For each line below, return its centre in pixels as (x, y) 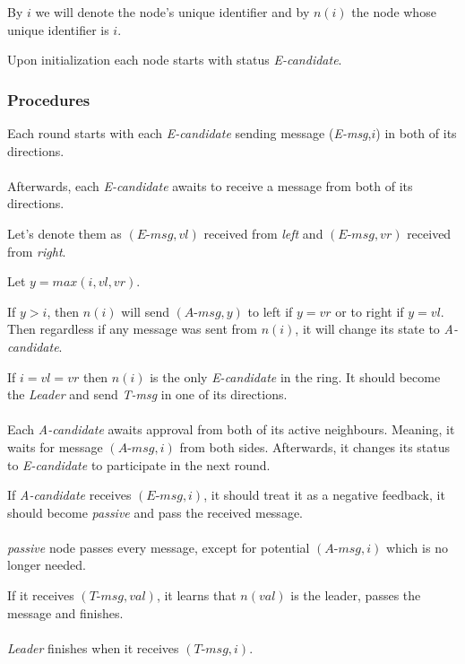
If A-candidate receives (69, 495)
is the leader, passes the (356, 595)
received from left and (263, 233)
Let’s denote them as (65, 233)
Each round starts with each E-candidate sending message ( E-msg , (189, 133)
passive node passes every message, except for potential (159, 547)
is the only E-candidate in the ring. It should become (295, 376)
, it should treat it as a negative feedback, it (324, 495)
